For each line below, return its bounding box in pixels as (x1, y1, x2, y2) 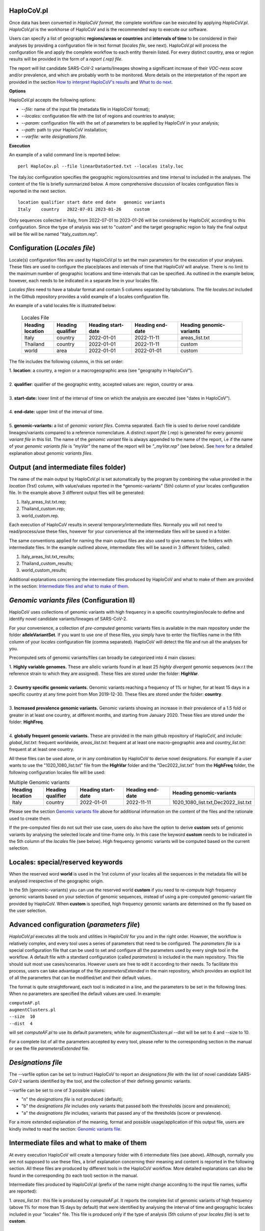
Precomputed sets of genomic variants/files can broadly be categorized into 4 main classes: (9, 655, 196, 661)
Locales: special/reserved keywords (9, 858, 123, 867)
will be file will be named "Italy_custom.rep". (9, 231, 98, 237)
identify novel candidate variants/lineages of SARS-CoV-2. (9, 616, 128, 622)
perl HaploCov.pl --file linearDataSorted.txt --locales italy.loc (18, 163, 184, 169)
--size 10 (9, 1014, 35, 1019)
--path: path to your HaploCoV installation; (21, 127, 107, 132)
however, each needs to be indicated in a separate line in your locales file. (9, 277, 159, 283)
